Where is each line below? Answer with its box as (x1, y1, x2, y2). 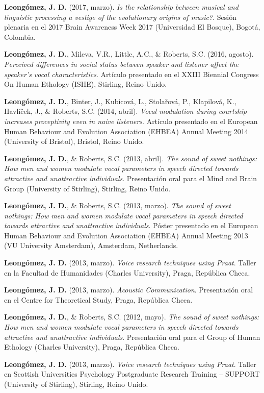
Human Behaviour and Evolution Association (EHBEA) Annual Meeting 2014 (4, 126, 248, 136)
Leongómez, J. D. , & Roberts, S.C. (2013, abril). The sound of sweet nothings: (4, 153, 257, 163)
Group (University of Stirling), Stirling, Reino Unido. (4, 183, 171, 193)
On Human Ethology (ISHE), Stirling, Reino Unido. (4, 79, 167, 89)
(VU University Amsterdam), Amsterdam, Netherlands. (4, 240, 178, 251)
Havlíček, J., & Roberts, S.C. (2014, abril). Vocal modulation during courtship (4, 106, 247, 116)
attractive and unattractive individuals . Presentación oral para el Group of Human (4, 331, 260, 342)
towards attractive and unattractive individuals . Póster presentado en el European (4, 220, 258, 231)
